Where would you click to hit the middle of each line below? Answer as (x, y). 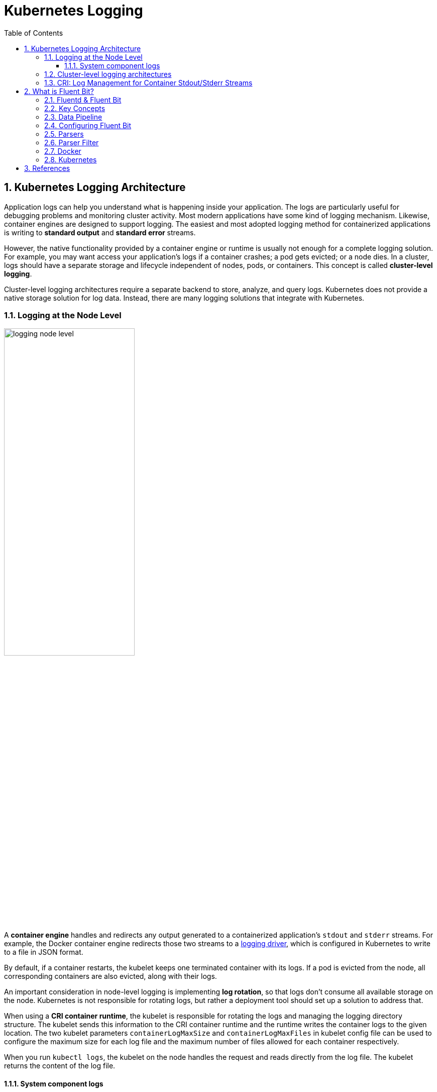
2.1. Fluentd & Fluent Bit (83, 100)
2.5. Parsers (64, 134)
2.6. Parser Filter (72, 142)
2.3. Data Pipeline (73, 117)
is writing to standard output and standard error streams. (100, 232)
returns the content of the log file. (60, 1065)
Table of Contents (34, 33)
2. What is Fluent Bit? (59, 91)
